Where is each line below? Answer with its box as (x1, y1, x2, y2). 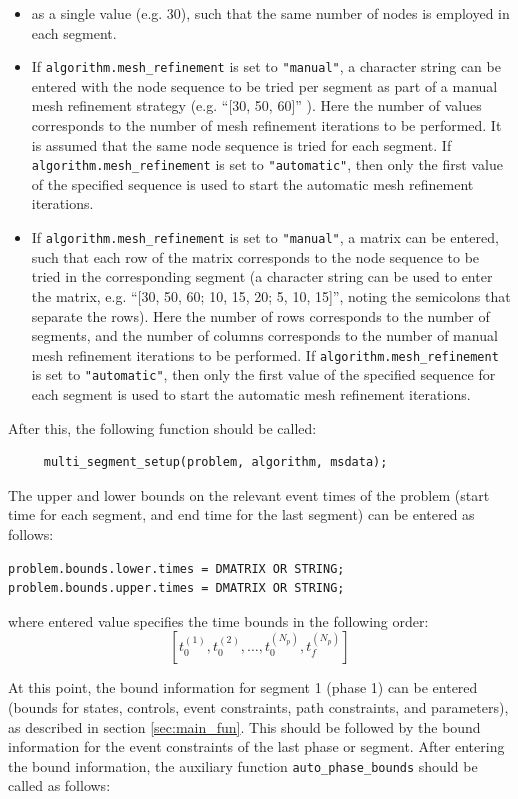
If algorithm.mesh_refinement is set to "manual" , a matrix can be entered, (31, 227, 499, 248)
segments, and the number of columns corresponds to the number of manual (31, 325, 498, 346)
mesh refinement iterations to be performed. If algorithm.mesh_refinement (31, 344, 499, 365)
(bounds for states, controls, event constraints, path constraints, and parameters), (8, 696, 509, 717)
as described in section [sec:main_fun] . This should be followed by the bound (8, 716, 481, 737)
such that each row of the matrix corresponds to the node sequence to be (31, 246, 480, 267)
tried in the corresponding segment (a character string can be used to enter (31, 266, 493, 287)
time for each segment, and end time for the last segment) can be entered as (8, 504, 475, 525)
